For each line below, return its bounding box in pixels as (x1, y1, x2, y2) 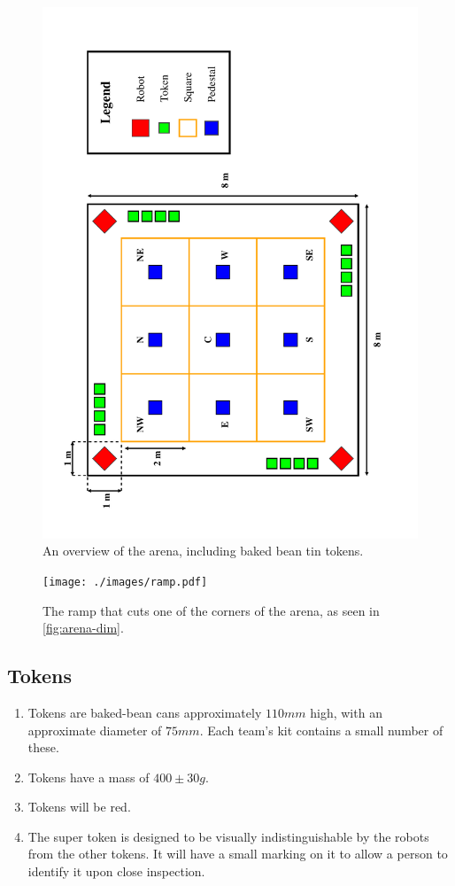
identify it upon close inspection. (27, 862, 205, 881)
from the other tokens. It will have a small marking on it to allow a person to (27, 844, 448, 863)
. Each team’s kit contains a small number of (199, 720, 443, 739)
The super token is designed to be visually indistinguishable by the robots (27, 827, 429, 845)
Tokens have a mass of (27, 767, 150, 786)
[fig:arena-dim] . (42, 618, 124, 637)
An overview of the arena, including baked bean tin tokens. (42, 541, 364, 560)
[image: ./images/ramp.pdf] (42, 575, 208, 588)
